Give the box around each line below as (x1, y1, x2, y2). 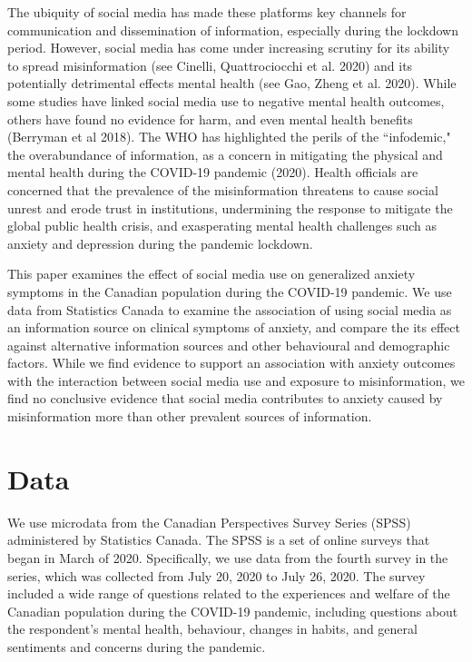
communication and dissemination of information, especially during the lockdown (7, 20, 458, 39)
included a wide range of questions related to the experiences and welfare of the (7, 584, 450, 603)
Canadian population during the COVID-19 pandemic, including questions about (7, 601, 458, 620)
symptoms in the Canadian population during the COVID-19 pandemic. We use (7, 282, 452, 301)
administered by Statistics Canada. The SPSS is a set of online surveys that (7, 530, 430, 549)
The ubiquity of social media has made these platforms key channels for (7, 3, 407, 21)
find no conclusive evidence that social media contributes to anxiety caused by (7, 389, 443, 408)
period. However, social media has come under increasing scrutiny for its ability (7, 38, 450, 57)
